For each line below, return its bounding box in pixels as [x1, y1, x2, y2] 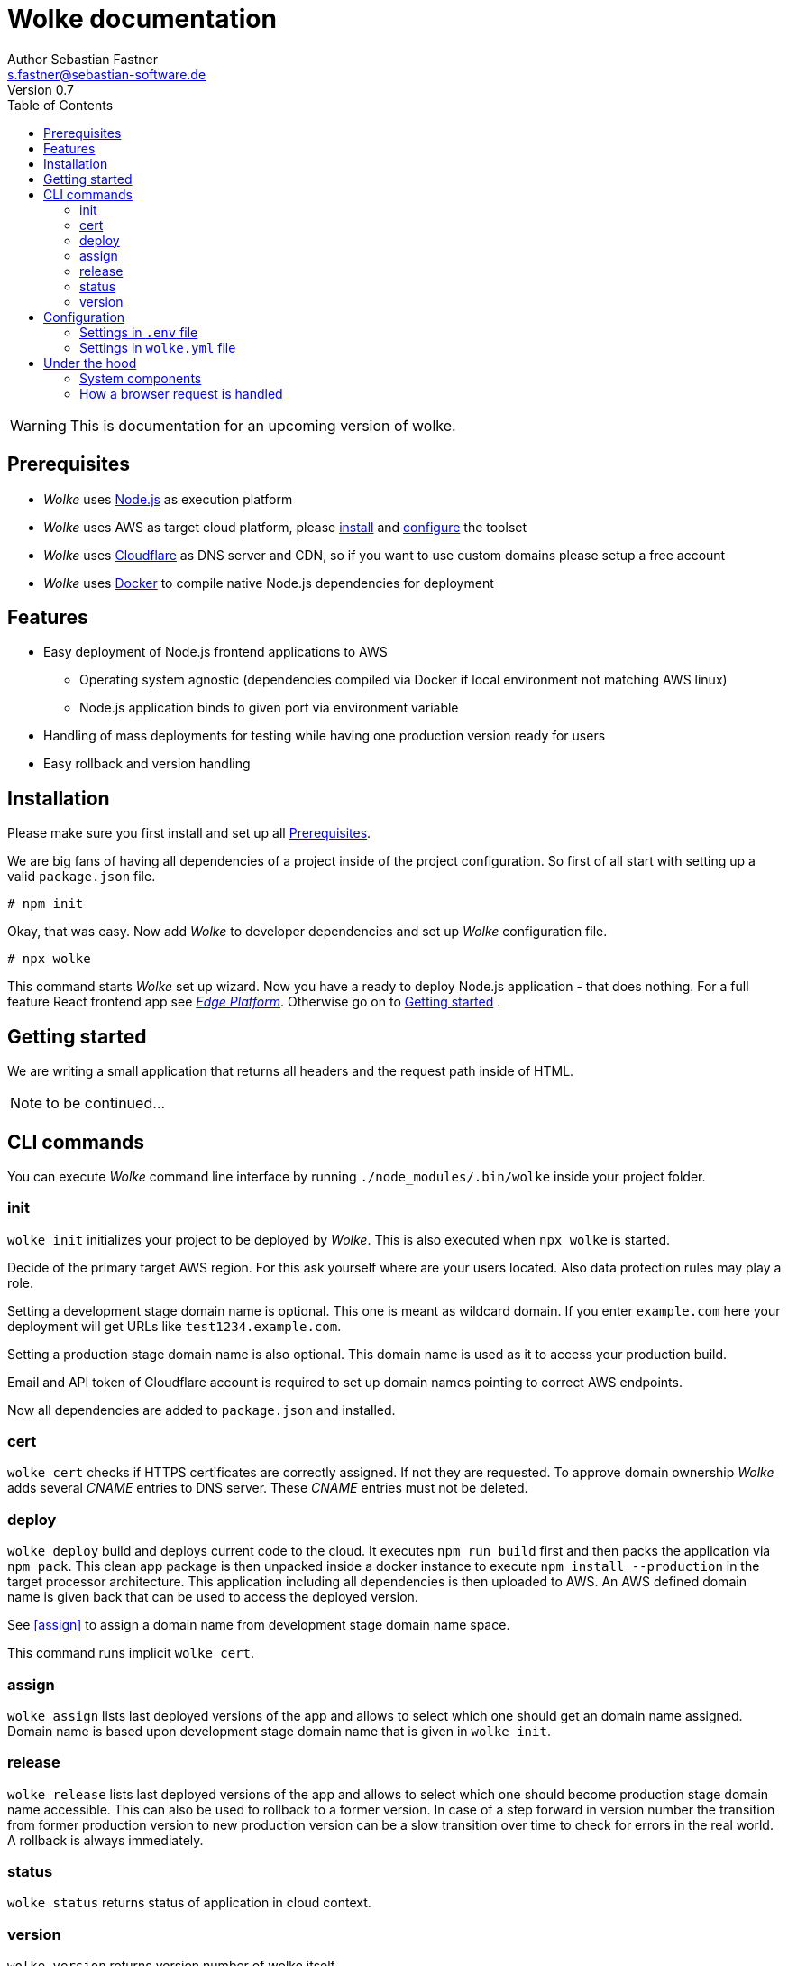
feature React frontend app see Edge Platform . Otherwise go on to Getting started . [7, 994, 501, 1010]
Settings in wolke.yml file [79, 339, 236, 355]
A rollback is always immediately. [7, 1832, 204, 1848]
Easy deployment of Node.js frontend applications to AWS [43, 644, 388, 660]
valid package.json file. [7, 868, 156, 885]
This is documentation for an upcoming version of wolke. [69, 416, 456, 435]
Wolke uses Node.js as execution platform [43, 491, 293, 507]
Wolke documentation [7, 4, 277, 34]
